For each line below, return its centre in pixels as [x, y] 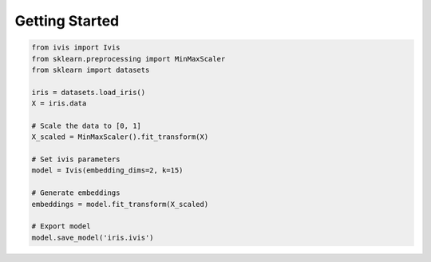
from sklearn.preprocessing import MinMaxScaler [129, 59]
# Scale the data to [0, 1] [86, 125]
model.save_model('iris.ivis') [93, 237]
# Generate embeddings [76, 193]
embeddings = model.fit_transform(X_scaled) [120, 204]
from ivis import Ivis [76, 48]
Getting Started [67, 21]
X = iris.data [59, 103]
